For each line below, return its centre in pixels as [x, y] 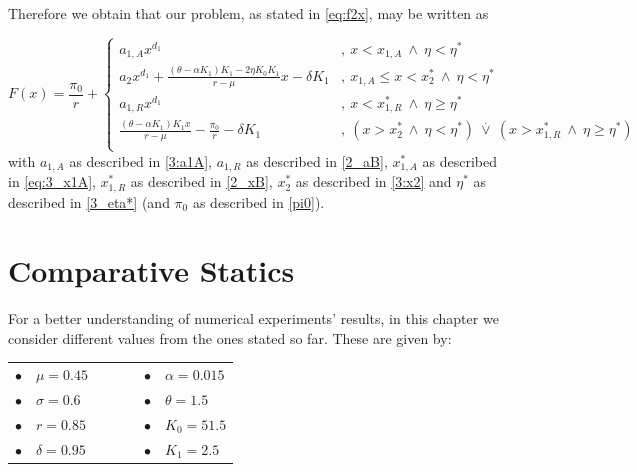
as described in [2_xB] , [201, 181]
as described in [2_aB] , [317, 160]
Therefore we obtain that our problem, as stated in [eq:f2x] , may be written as [248, 13]
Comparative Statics [151, 270]
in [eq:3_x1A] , [52, 181]
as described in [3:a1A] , [140, 160]
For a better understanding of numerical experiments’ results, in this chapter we [253, 318]
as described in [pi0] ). [258, 201]
